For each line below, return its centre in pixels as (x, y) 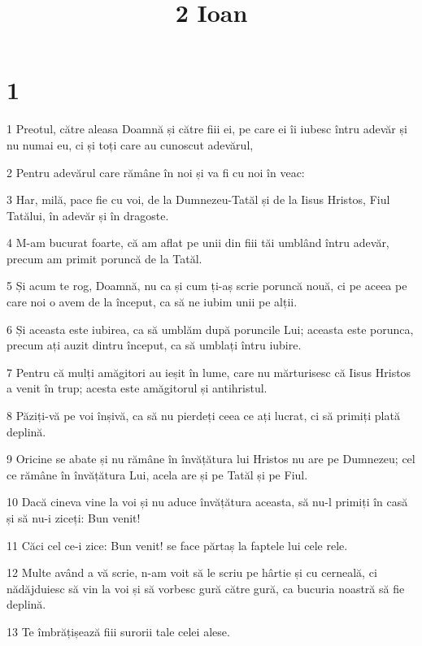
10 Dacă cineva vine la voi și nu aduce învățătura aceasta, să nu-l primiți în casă (207, 502)
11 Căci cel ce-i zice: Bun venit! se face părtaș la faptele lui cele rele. (177, 545)
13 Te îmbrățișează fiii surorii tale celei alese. (118, 631)
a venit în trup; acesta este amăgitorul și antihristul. (137, 388)
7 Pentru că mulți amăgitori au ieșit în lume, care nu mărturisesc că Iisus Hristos (209, 372)
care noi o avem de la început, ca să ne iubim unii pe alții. (152, 302)
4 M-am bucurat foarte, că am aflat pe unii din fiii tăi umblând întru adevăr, (198, 243)
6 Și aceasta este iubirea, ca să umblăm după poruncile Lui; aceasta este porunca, (210, 329)
